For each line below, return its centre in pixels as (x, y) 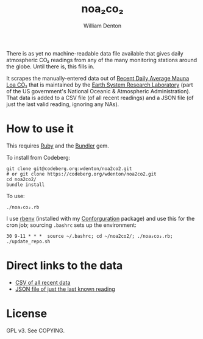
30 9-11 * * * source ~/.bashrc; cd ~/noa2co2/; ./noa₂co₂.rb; (90, 236)
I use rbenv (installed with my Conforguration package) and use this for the (101, 218)
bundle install (26, 185)
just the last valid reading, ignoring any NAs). (63, 104)
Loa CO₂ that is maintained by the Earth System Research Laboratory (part (100, 85)
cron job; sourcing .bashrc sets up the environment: (72, 225)
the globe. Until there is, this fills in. (50, 66)
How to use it (40, 129)
